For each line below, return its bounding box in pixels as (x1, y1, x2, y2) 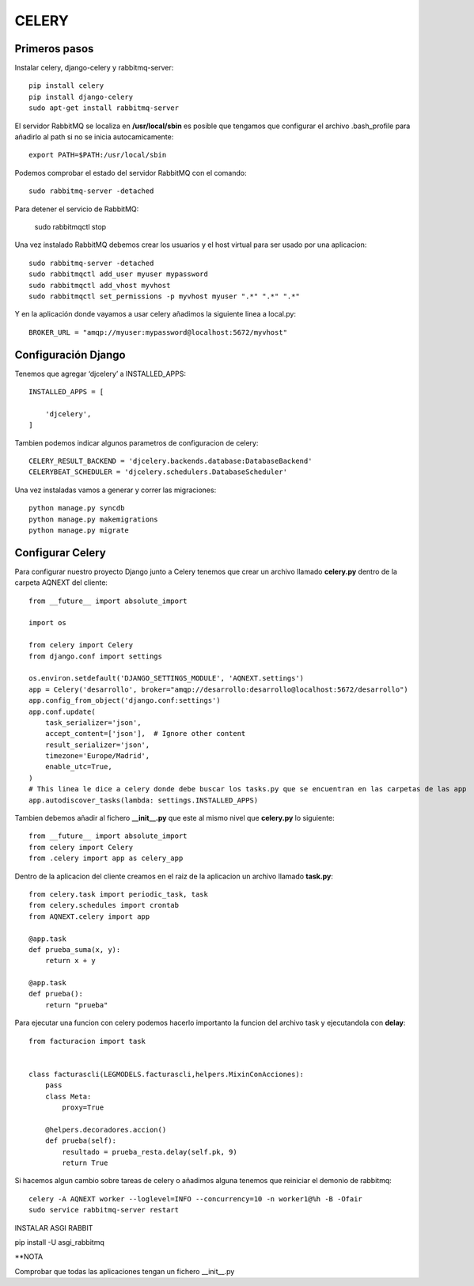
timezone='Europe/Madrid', (44, 752, 150, 761)
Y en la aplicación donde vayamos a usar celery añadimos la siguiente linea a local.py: (14, 309, 297, 319)
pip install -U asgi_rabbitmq (14, 1237, 104, 1246)
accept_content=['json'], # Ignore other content (44, 729, 246, 738)
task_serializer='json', (44, 718, 142, 727)
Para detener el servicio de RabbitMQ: (14, 204, 139, 214)
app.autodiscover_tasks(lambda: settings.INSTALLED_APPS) (28, 795, 259, 805)
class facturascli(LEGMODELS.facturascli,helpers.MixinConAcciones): (28, 1069, 305, 1079)
